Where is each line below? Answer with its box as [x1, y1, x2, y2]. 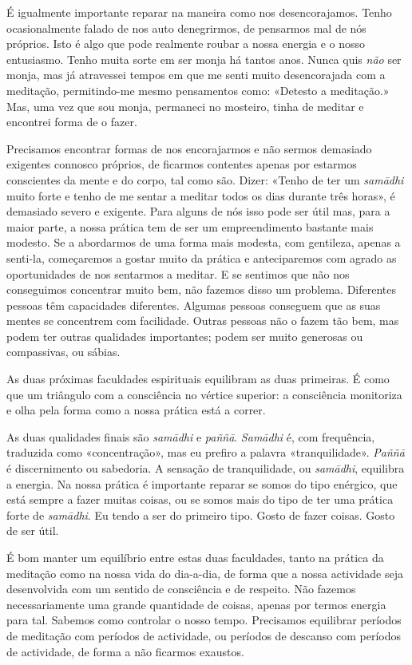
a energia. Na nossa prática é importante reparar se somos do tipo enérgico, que [6, 475, 398, 492]
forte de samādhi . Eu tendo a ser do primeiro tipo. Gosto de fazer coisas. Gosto [6, 506, 395, 523]
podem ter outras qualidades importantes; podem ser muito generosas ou [6, 327, 363, 344]
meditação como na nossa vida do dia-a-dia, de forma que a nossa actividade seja [6, 564, 403, 581]
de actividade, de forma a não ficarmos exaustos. [6, 643, 244, 659]
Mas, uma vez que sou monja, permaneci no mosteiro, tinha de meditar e [6, 97, 364, 114]
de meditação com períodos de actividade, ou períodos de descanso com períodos [6, 627, 401, 643]
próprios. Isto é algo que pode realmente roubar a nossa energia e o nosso [6, 35, 366, 52]
